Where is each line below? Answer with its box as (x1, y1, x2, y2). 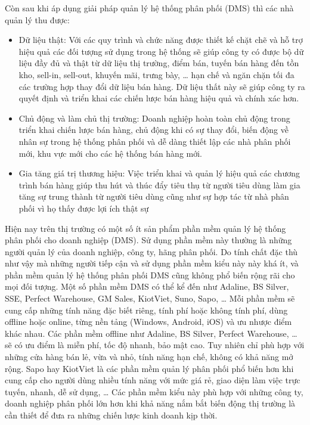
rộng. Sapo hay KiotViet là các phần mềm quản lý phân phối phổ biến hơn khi (5, 362, 294, 374)
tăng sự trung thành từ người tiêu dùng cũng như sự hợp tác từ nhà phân (18, 190, 289, 203)
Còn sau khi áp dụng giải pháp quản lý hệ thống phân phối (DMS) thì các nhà (5, 2, 294, 14)
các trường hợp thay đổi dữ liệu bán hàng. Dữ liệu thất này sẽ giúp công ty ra (18, 80, 305, 92)
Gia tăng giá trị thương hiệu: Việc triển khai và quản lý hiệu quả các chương (18, 167, 300, 179)
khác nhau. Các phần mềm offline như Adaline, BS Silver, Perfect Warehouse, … (5, 327, 297, 339)
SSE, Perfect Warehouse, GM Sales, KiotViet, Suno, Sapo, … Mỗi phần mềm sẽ (5, 292, 295, 305)
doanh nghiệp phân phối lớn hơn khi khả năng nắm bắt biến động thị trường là (5, 397, 296, 410)
